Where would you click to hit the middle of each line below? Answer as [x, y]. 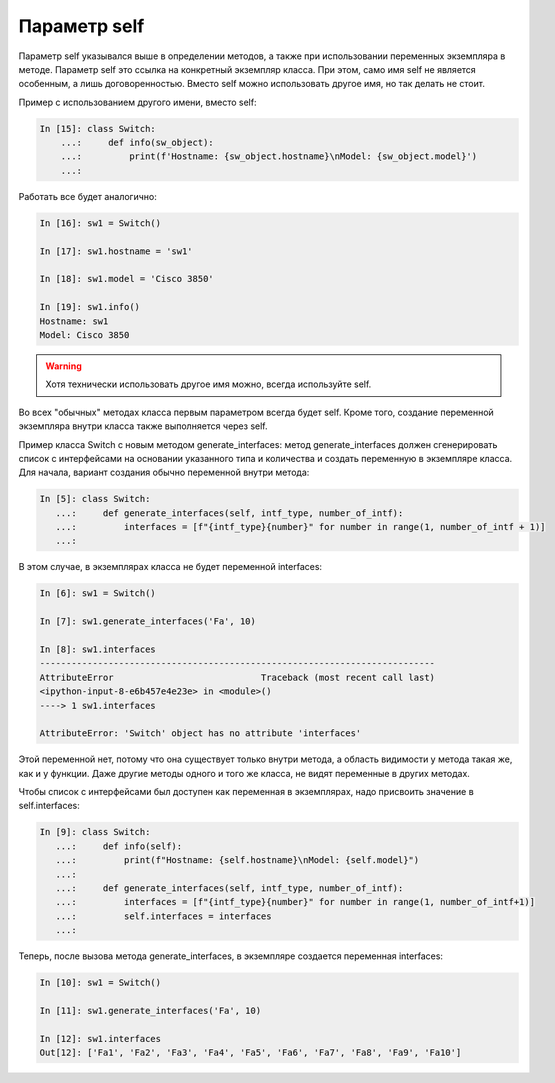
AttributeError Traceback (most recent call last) [237, 677]
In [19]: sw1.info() [89, 307]
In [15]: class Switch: [98, 128]
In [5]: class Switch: [95, 499]
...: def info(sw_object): [137, 143]
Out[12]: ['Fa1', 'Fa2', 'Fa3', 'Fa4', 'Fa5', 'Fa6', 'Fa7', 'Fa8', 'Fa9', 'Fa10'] [250, 1053]
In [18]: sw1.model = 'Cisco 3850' [126, 279]
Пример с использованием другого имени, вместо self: [137, 102]
